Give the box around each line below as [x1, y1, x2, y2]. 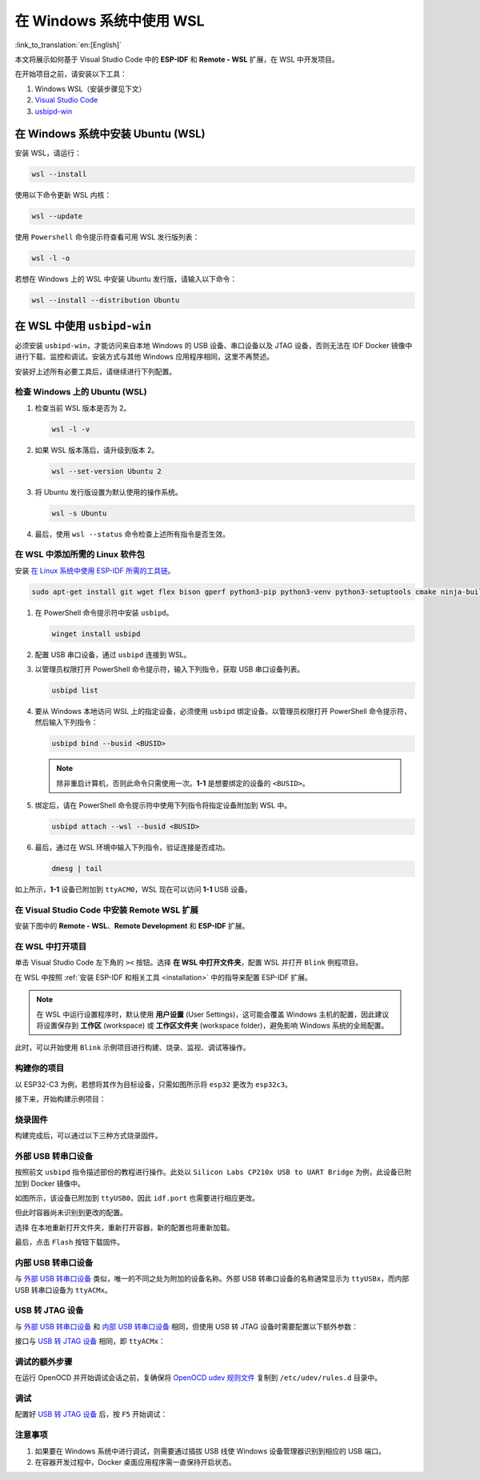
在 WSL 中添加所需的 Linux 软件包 [14, 549, 146, 560]
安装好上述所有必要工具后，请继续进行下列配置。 [14, 367, 176, 376]
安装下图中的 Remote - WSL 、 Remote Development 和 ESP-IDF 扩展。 [14, 921, 250, 931]
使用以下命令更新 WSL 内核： [14, 191, 112, 200]
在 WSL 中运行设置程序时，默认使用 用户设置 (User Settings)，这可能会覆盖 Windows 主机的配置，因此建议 [36, 1009, 390, 1019]
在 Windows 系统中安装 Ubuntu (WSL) [14, 127, 206, 141]
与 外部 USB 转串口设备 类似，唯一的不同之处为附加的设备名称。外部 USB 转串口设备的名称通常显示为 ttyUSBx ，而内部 [14, 1273, 410, 1284]
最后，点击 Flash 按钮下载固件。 [14, 1237, 125, 1247]
